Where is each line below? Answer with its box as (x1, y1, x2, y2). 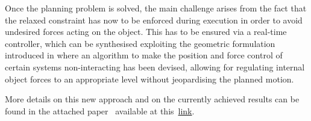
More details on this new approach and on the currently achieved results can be (5, 93, 300, 105)
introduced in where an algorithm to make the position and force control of (5, 49, 283, 61)
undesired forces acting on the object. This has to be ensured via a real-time (5, 25, 287, 38)
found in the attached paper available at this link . (5, 104, 195, 117)
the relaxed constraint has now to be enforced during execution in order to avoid (5, 13, 303, 26)
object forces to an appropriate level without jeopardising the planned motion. (5, 72, 294, 85)
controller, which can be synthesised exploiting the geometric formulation (5, 37, 275, 49)
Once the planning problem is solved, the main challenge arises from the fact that (5, 2, 307, 14)
